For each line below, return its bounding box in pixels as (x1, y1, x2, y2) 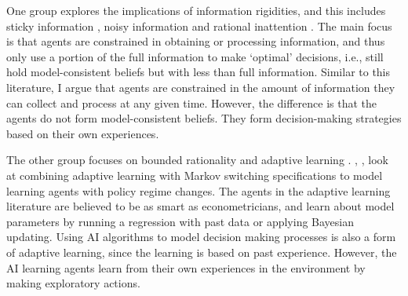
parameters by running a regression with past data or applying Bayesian (6, 213, 355, 229)
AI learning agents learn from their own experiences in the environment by (6, 259, 366, 276)
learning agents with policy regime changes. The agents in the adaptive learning (6, 182, 391, 199)
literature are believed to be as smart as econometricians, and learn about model (6, 198, 395, 214)
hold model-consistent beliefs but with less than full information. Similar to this (6, 64, 391, 80)
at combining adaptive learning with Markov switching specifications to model (6, 166, 383, 183)
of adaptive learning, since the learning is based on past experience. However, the (6, 243, 397, 260)
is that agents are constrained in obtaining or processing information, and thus (6, 33, 385, 49)
